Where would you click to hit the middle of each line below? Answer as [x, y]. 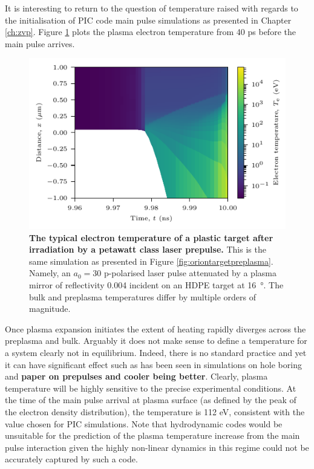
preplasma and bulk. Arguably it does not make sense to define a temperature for [156, 341]
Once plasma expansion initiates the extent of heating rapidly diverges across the [155, 328]
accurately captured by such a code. [71, 459]
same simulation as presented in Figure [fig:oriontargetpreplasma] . [151, 261]
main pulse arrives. [40, 43]
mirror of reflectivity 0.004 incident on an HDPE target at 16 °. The [156, 285]
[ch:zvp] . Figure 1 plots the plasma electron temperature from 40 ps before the [150, 32]
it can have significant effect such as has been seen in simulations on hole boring [153, 364]
